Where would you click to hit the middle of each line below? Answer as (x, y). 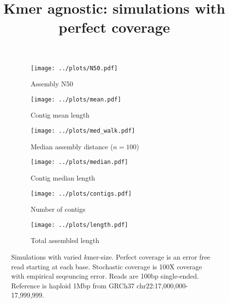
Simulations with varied (46, 257)
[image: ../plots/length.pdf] (79, 225)
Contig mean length (60, 115)
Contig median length (63, 177)
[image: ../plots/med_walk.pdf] (83, 131)
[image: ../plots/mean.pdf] (76, 99)
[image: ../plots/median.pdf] (79, 162)
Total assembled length (65, 240)
